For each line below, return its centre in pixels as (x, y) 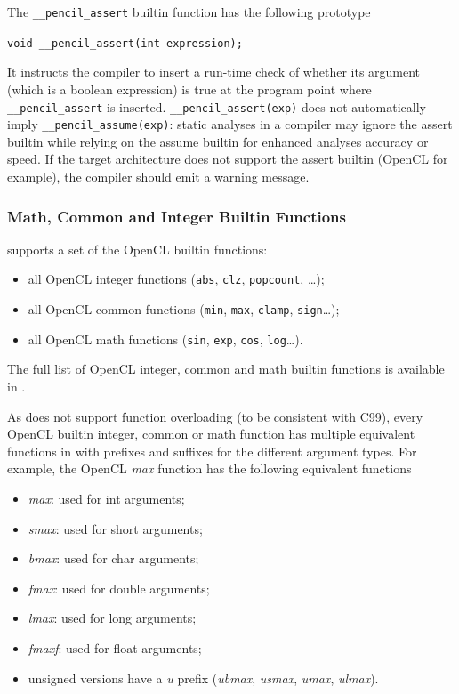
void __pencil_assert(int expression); (125, 43)
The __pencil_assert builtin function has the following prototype (189, 12)
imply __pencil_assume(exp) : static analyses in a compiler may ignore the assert (230, 124)
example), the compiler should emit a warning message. (158, 176)
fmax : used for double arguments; (119, 588)
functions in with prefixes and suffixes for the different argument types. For (212, 451)
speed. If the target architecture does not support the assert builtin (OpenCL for (228, 159)
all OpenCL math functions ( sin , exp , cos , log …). (165, 339)
